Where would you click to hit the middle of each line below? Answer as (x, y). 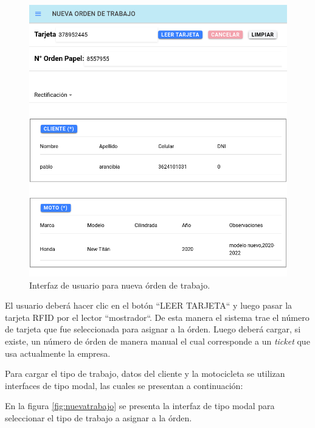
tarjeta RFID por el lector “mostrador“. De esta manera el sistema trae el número (157, 317)
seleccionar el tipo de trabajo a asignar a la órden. (99, 417)
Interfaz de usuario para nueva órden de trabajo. (120, 285)
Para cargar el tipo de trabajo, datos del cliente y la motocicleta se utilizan (145, 374)
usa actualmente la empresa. (58, 353)
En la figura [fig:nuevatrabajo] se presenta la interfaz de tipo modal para (140, 406)
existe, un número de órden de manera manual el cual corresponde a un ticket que (157, 341)
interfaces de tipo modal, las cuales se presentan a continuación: (124, 385)
